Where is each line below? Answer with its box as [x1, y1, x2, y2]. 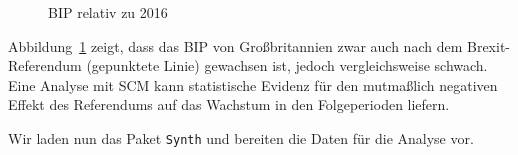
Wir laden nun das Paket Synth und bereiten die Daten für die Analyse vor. [8, 127, 474, 148]
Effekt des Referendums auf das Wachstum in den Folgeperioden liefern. [8, 94, 450, 115]
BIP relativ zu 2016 [48, 2, 168, 22]
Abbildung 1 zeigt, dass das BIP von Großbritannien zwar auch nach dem [8, 35, 463, 56]
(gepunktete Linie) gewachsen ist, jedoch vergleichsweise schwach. [86, 55, 488, 76]
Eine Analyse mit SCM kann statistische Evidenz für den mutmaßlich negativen [8, 74, 498, 95]
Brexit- [466, 35, 510, 56]
